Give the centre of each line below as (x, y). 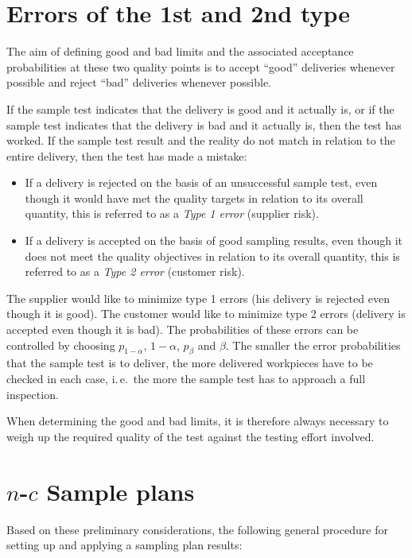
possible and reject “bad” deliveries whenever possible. (139, 82)
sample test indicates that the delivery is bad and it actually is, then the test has (204, 124)
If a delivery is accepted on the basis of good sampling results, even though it (214, 240)
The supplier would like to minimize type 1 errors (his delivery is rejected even (198, 298)
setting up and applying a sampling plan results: (124, 545)
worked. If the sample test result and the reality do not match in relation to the (201, 140)
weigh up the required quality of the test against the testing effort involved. (190, 436)
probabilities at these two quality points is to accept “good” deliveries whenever (201, 66)
